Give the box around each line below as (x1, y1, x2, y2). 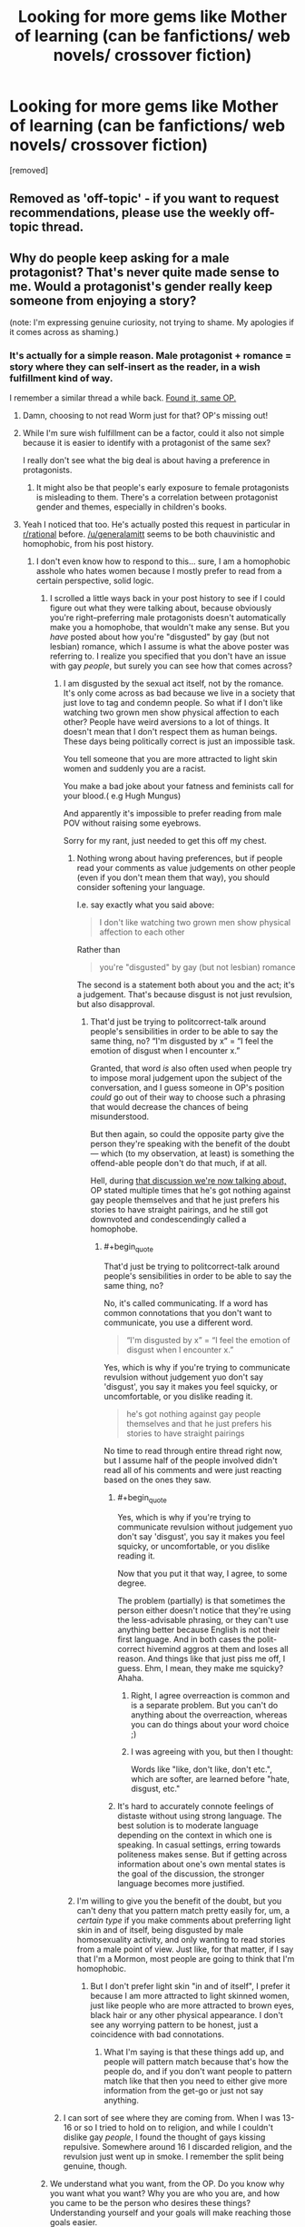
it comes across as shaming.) (9, 327, 120, 338)
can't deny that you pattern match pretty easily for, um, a (76, 1905, 290, 1916)
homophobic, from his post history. (22, 539, 154, 549)
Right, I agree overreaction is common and (131, 1690, 290, 1701)
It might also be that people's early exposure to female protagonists (35, 482, 290, 493)
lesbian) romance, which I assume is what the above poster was (49, 641, 290, 652)
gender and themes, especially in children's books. (35, 501, 227, 512)
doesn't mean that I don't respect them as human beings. (63, 727, 278, 737)
